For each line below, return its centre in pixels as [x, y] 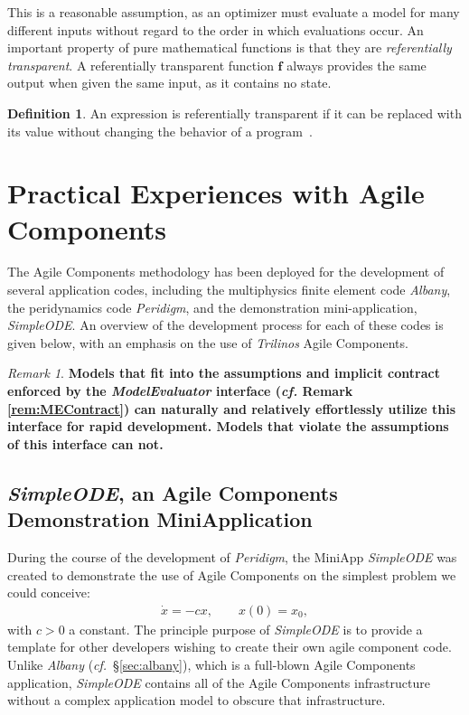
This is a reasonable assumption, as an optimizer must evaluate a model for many [234, 12]
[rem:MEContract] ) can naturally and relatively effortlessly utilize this [232, 408]
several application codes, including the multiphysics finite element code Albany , [229, 290]
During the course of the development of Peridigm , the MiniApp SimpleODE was [232, 557]
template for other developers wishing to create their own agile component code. [230, 647]
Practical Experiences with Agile [216, 193]
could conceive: [49, 593]
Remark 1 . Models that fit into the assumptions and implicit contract [224, 373]
